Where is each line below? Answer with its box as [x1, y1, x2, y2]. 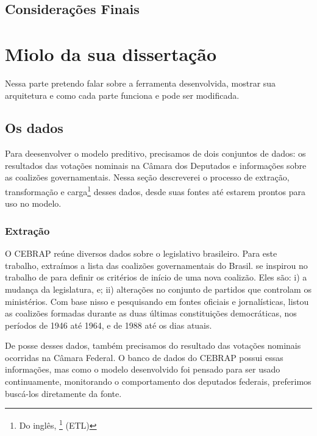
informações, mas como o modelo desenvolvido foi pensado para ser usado [5, 363, 280, 376]
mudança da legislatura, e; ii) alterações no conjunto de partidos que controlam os [5, 282, 312, 295]
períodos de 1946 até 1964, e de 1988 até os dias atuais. [5, 318, 212, 331]
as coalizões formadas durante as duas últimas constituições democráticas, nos [5, 307, 297, 320]
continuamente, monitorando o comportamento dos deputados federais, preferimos [5, 375, 312, 388]
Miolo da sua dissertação [5, 41, 217, 66]
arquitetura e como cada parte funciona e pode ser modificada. [5, 88, 240, 101]
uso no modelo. [5, 197, 62, 210]
